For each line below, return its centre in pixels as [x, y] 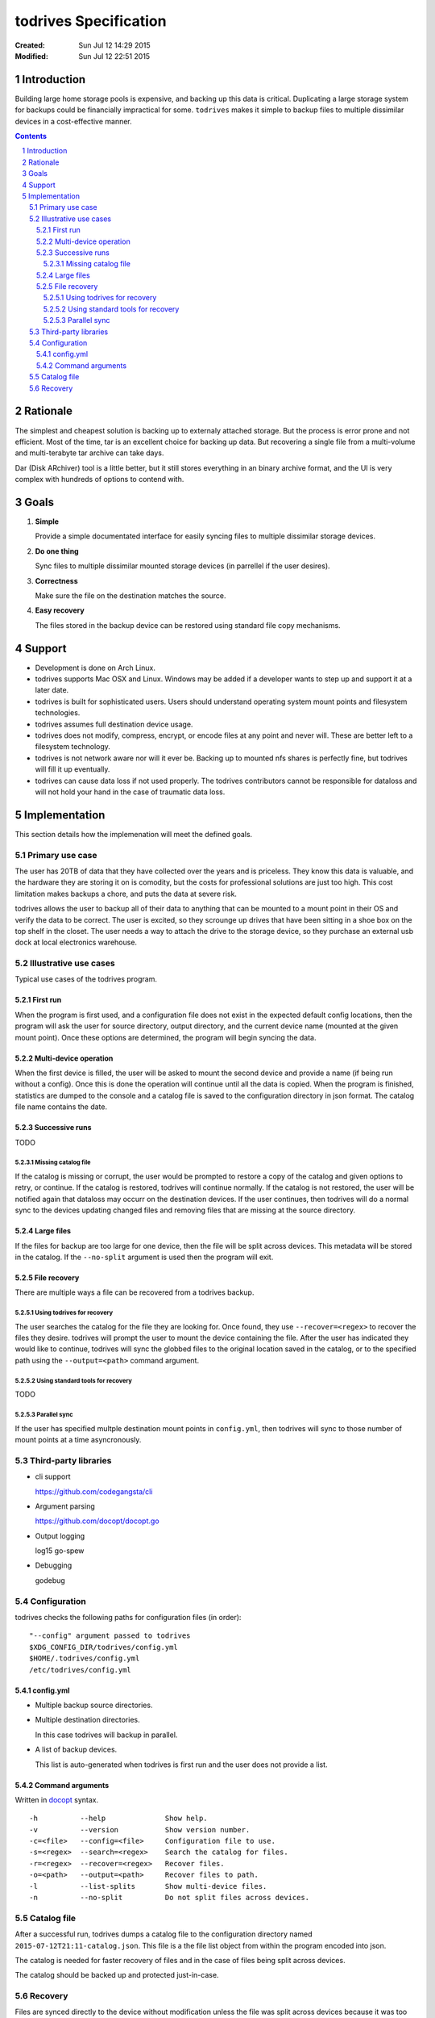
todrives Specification [91, 21]
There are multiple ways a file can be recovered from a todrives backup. [135, 1292]
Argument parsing [65, 1506]
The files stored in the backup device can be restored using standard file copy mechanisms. [188, 625]
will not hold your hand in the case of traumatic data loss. [130, 792]
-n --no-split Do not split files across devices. [170, 1898]
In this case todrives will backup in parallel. [106, 1735]
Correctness [56, 580]
